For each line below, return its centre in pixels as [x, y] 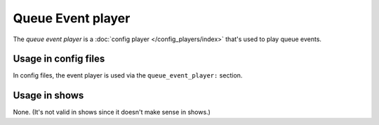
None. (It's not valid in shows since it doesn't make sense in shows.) [112, 112]
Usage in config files [59, 59]
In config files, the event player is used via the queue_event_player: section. [128, 75]
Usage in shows [48, 95]
